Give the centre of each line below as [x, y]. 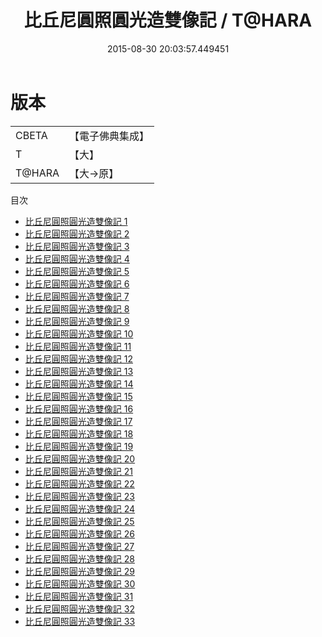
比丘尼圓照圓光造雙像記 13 [79, 371]
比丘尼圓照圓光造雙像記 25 [79, 521]
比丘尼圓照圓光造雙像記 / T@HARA [168, 20]
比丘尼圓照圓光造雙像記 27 [79, 546]
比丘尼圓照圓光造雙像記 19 [79, 446]
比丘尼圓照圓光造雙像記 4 [77, 258]
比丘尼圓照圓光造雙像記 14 [79, 383]
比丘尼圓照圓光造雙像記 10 [79, 333]
